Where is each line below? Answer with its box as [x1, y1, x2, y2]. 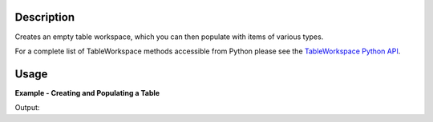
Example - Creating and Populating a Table [14, 88, 160, 97]
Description [14, 10, 75, 24]
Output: [14, 103, 40, 112]
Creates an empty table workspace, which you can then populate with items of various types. [14, 32, 324, 41]
